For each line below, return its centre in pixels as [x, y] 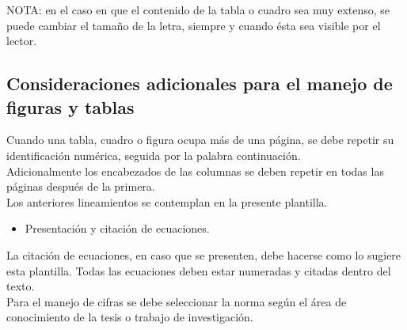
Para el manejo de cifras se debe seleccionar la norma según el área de [177, 301]
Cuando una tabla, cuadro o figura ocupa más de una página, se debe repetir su [200, 140]
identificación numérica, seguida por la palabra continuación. [154, 155]
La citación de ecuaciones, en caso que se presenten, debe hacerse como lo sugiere [204, 254]
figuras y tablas [70, 106]
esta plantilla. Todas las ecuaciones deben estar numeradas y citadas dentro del [199, 270]
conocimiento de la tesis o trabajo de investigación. [130, 317]
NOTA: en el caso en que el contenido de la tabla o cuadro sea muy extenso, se [198, 9]
